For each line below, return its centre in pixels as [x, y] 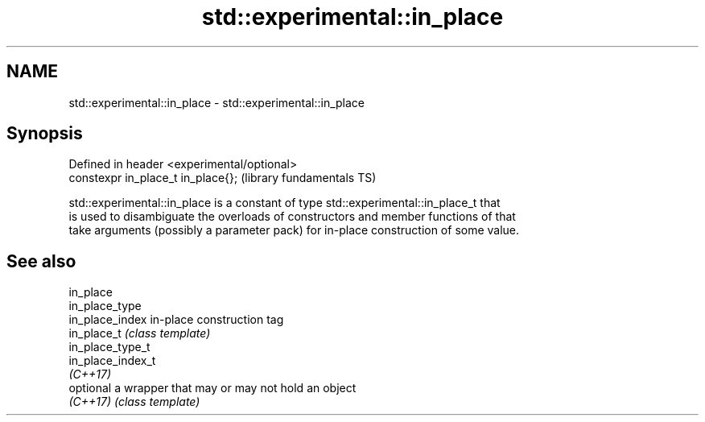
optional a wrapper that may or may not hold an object [212, 388]
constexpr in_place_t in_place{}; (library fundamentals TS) [223, 178]
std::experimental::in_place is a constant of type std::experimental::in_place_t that [284, 203]
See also [41, 261]
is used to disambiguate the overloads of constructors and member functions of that [292, 217]
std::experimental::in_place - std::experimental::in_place [217, 102]
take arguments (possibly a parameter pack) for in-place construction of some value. [294, 230]
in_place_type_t [109, 347]
